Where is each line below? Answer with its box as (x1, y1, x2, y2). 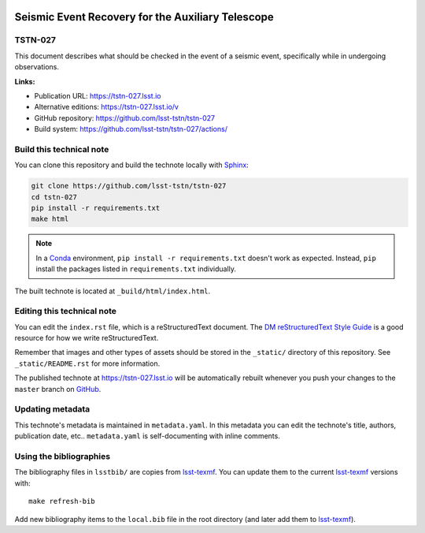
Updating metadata (14, 404, 91, 415)
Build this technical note (14, 143, 109, 155)
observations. (14, 62, 59, 72)
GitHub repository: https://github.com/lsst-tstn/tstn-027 (34, 113, 216, 122)
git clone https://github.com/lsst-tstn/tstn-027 (31, 181, 227, 191)
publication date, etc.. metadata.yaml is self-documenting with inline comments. (14, 431, 281, 441)
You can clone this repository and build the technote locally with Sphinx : (14, 160, 249, 170)
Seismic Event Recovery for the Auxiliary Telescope (14, 10, 275, 24)
